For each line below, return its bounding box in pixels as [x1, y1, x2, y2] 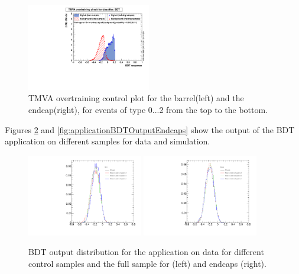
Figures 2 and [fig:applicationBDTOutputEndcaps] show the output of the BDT [5, 123, 295, 136]
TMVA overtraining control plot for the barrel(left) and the [28, 92, 244, 104]
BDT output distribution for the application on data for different [28, 246, 264, 258]
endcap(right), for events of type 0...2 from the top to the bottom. [28, 104, 268, 116]
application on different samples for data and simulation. [5, 135, 210, 147]
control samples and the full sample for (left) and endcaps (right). [28, 257, 266, 269]
